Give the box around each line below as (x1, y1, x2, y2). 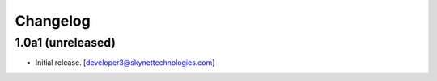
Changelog (15, 12, 91, 30)
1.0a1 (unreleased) (15, 35, 117, 50)
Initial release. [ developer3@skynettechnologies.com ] (35, 58, 215, 67)
